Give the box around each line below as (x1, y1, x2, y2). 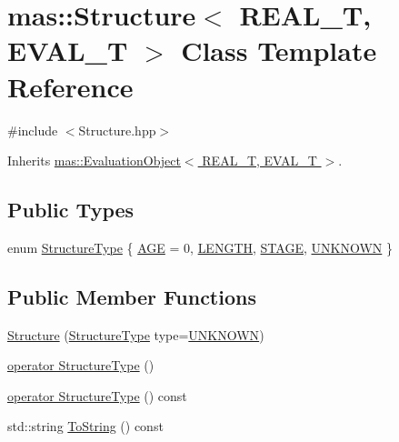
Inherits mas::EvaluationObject (7, 151, 181, 170)
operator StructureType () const (7, 386, 187, 405)
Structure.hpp (78, 120, 156, 139)
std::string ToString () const (7, 417, 164, 436)
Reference (7, 67, 134, 105)
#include (7, 120, 58, 139)
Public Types (7, 196, 135, 224)
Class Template (181, 32, 377, 69)
